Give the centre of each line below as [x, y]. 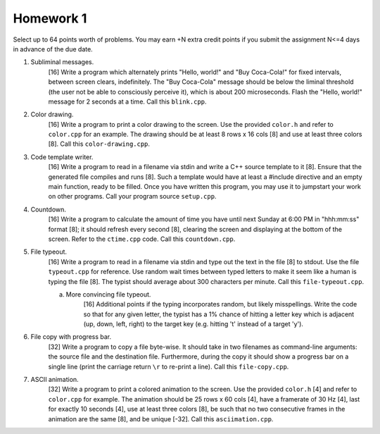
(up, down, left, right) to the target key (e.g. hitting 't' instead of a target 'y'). [194, 324]
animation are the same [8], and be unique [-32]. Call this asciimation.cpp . [161, 418]
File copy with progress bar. [71, 337]
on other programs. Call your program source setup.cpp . [132, 197]
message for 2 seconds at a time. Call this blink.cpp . [127, 101]
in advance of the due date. [53, 49]
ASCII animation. [55, 380]
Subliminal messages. [62, 62]
